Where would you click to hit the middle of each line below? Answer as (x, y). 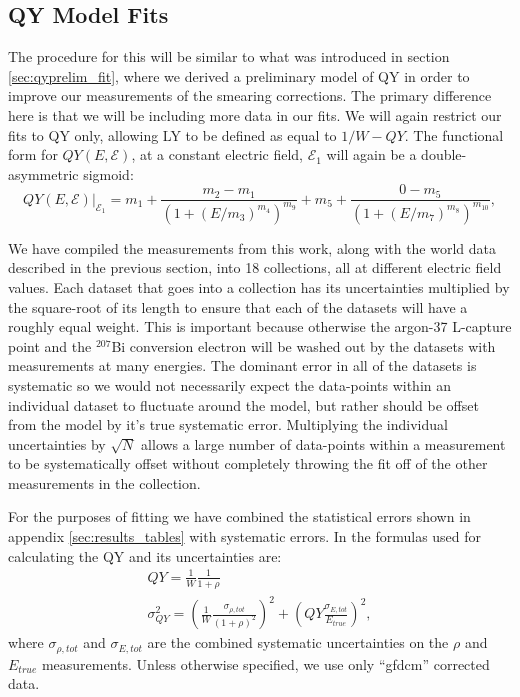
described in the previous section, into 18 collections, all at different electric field (255, 267)
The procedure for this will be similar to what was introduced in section (229, 56)
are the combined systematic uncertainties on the (298, 642)
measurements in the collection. (104, 482)
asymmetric (43, 173)
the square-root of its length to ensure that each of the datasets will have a (238, 306)
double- (444, 154)
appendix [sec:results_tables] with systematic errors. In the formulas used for (245, 536)
